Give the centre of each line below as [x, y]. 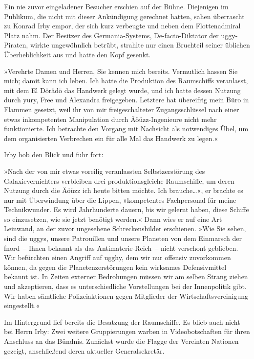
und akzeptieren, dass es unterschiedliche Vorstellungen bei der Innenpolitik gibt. [125, 286]
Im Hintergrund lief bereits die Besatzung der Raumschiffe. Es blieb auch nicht [122, 322]
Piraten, [16, 45]
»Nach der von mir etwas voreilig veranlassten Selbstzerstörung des [105, 171]
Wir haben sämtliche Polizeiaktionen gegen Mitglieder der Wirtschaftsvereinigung [126, 296]
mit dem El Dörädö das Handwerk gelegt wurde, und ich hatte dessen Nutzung [122, 90]
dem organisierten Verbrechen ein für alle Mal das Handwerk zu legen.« [111, 138]
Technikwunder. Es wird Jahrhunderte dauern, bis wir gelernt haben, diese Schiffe [127, 209]
